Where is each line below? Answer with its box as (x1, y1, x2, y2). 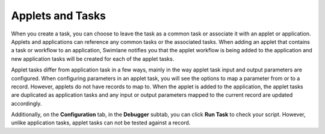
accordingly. (11, 100, 42, 107)
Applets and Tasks (11, 9, 107, 22)
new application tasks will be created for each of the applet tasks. (11, 55, 175, 62)
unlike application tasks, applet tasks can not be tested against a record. (11, 119, 191, 126)
